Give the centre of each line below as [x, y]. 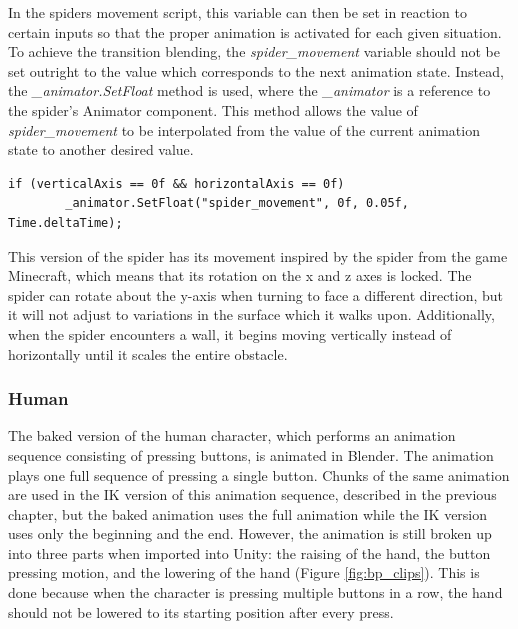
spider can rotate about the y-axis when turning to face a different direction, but [256, 294]
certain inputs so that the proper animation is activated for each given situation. [255, 31]
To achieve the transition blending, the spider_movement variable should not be [254, 51]
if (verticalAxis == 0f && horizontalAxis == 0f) [176, 183]
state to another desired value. [101, 149]
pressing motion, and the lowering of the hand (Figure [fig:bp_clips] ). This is [244, 572]
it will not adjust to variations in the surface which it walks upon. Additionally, [251, 314]
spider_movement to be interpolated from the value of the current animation [244, 129]
